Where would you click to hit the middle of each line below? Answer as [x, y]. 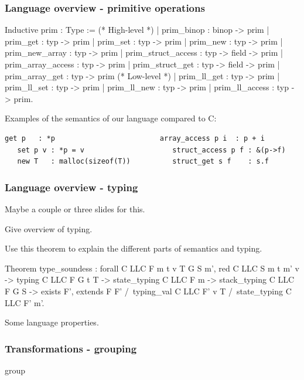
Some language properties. [52, 322]
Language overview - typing [71, 187]
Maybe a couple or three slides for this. [75, 208]
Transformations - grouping [71, 348]
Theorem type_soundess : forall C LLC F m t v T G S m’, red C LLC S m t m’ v [152, 268]
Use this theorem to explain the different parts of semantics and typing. [134, 248]
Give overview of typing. [49, 228]
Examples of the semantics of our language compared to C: [111, 118]
